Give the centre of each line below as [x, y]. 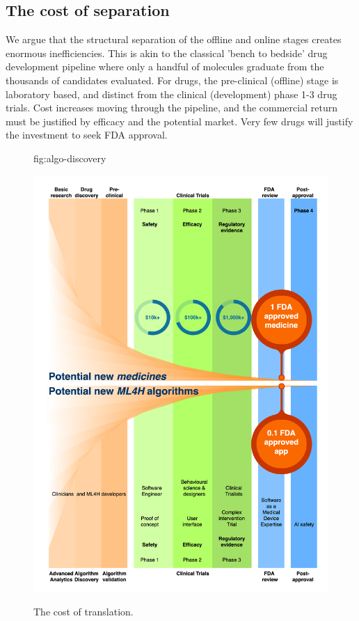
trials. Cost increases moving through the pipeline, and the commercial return [171, 108]
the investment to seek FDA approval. [87, 135]
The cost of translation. [83, 612]
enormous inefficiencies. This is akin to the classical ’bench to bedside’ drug [167, 53]
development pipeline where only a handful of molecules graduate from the [165, 66]
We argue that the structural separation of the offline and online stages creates [174, 39]
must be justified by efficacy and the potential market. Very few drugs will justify [179, 121]
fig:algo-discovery [70, 158]
